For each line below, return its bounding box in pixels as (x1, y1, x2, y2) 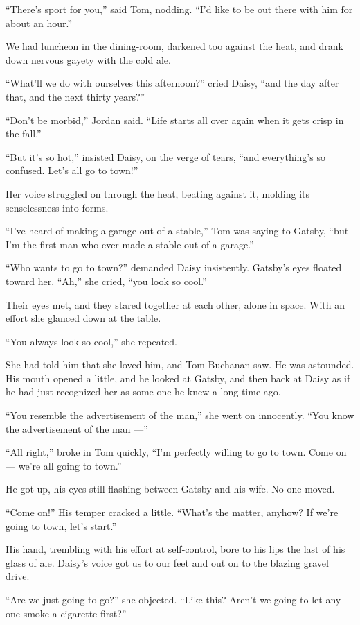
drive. (6, 569, 30, 583)
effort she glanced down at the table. (6, 311, 161, 325)
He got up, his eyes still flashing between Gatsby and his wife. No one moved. (6, 481, 335, 496)
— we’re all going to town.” (6, 458, 122, 472)
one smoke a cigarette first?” (6, 606, 127, 620)
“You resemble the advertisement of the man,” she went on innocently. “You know (6, 408, 354, 422)
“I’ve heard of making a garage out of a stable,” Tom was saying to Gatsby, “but (6, 223, 349, 238)
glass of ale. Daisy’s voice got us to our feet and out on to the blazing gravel (6, 555, 329, 570)
